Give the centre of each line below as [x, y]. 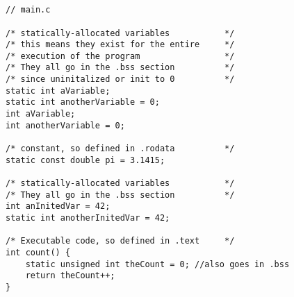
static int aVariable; [58, 91]
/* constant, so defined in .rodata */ [120, 149]
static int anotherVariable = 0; [83, 102]
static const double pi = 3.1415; [85, 160]
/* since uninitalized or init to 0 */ [120, 79]
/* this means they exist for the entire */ [120, 45]
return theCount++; [70, 276]
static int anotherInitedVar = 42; [88, 218]
